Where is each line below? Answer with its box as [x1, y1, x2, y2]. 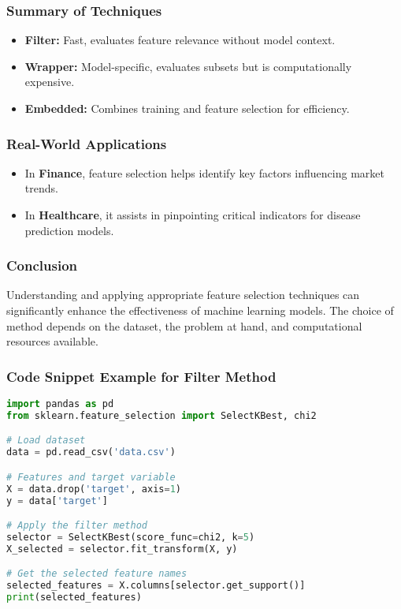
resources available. [6, 333, 98, 349]
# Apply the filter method [6, 520, 147, 532]
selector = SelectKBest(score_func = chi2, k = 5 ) [6, 531, 255, 543]
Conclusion [6, 256, 77, 275]
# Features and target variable [6, 471, 176, 483]
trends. [24, 180, 58, 196]
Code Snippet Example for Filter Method [6, 366, 277, 386]
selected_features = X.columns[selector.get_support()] [6, 580, 306, 592]
